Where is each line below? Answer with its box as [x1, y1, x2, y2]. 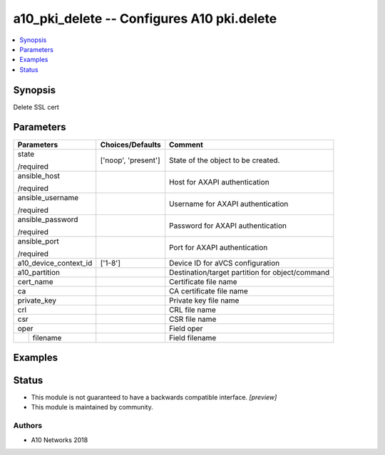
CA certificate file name [168, 286, 249, 296]
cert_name [17, 276, 53, 286]
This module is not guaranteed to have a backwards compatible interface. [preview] [31, 393, 277, 402]
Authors [13, 421, 43, 431]
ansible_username [17, 192, 79, 202]
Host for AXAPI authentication [168, 177, 270, 187]
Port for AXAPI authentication [168, 242, 268, 252]
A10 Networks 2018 [31, 435, 88, 444]
